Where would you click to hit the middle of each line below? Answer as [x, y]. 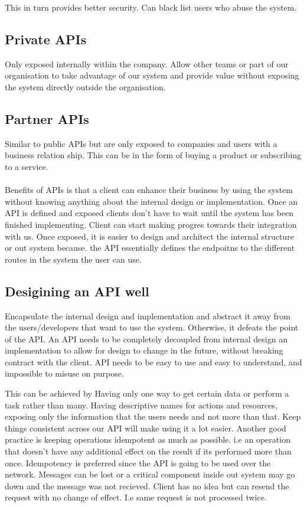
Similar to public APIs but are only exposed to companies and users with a [141, 143]
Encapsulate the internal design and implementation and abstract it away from [148, 315]
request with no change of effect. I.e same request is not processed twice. [136, 497]
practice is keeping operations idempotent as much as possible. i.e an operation [148, 439]
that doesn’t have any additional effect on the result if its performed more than [148, 451]
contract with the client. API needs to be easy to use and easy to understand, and [153, 362]
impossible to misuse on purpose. [64, 373]
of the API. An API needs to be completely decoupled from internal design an [146, 338]
